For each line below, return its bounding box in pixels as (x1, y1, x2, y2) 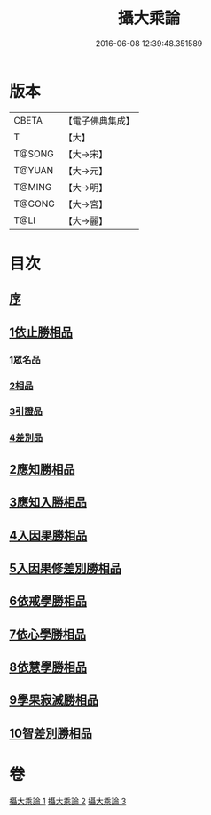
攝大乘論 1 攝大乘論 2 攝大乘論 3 (9, 795, 127, 806)
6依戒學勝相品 (9, 594, 87, 609)
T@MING (13, 180, 52, 193)
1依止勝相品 (9, 324, 74, 340)
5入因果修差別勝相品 (9, 561, 122, 576)
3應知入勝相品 (9, 495, 87, 510)
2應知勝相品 (9, 461, 75, 476)
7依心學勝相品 (9, 627, 87, 642)
